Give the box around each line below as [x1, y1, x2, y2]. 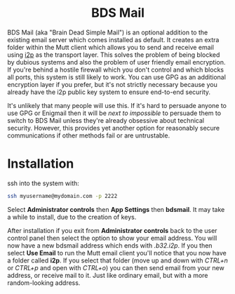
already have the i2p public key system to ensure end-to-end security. [7, 88, 211, 96]
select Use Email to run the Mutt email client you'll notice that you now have [7, 248, 227, 257]
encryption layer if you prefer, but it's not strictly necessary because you [7, 80, 217, 88]
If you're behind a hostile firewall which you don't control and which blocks [7, 65, 224, 74]
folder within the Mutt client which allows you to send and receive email [7, 43, 214, 51]
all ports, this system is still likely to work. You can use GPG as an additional [7, 72, 227, 81]
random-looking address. [7, 279, 81, 287]
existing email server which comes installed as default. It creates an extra [7, 35, 220, 44]
